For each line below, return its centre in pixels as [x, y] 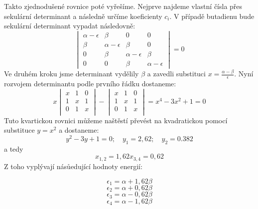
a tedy [14, 148]
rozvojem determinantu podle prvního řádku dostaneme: [90, 83]
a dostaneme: [79, 130]
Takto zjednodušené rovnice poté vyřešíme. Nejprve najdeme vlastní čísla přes [123, 6]
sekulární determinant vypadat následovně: [70, 26]
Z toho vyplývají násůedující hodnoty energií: [73, 166]
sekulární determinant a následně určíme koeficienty [83, 16]
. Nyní [244, 74]
